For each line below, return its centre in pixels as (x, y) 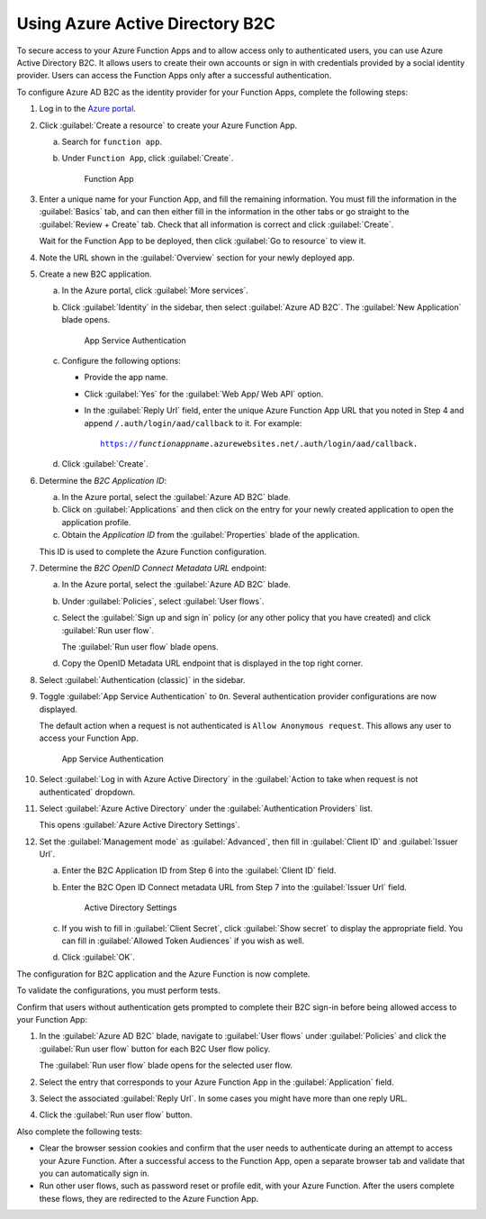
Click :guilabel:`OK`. (98, 957)
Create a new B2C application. (95, 274)
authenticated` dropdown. (87, 792)
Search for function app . (112, 141)
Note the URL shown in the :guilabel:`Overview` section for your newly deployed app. (197, 258)
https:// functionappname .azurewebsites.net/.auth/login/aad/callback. (259, 443)
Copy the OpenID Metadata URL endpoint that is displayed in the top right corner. (212, 663)
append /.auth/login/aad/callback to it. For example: (193, 423)
